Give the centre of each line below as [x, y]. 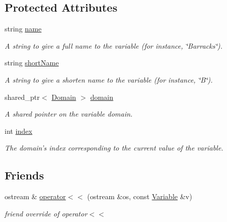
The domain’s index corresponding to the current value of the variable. [114, 148]
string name [23, 29]
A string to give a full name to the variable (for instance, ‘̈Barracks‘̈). [114, 45]
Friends [24, 175]
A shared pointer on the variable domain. [69, 114]
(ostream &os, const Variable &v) [140, 196]
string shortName [32, 63]
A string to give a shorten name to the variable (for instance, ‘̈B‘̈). [109, 79]
